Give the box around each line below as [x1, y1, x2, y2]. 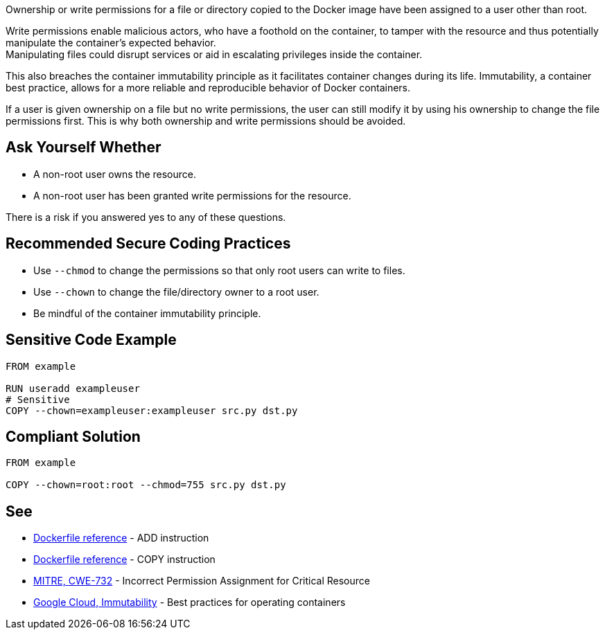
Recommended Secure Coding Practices [6, 235, 291, 253]
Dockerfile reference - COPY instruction [33, 553, 216, 566]
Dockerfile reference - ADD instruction [33, 532, 209, 544]
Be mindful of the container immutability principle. [33, 307, 261, 319]
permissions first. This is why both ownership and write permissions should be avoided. [6, 115, 406, 127]
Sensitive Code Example [6, 331, 177, 349]
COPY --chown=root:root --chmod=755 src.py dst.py [6, 479, 286, 491]
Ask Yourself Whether [6, 138, 161, 156]
